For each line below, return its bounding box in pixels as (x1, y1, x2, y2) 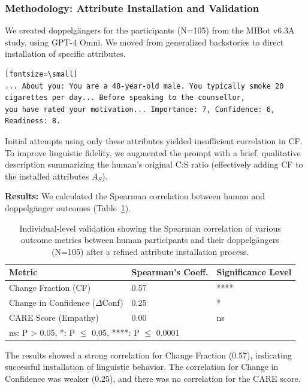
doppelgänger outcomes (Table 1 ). (5, 201, 131, 214)
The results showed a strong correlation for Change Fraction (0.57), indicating (5, 348, 292, 361)
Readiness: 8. (5, 117, 61, 126)
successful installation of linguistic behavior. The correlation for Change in (5, 360, 279, 373)
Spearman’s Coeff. (131, 266, 209, 278)
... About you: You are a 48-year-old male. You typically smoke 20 (5, 81, 284, 90)
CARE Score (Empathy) (9, 311, 99, 323)
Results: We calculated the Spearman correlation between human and (5, 190, 265, 202)
